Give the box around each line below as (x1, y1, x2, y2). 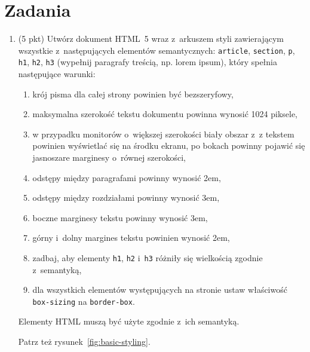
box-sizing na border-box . (32, 295, 135, 307)
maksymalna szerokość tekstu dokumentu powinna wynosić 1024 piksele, (32, 108, 298, 120)
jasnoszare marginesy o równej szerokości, (32, 151, 186, 163)
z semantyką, (32, 263, 82, 276)
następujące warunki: (18, 68, 96, 80)
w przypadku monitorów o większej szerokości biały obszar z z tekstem (32, 127, 294, 140)
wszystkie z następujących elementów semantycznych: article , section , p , (18, 44, 295, 56)
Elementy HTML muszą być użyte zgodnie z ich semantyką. (18, 315, 240, 327)
